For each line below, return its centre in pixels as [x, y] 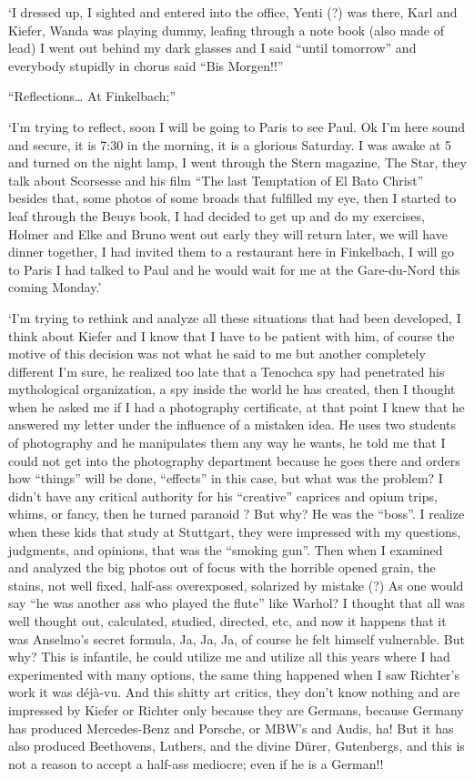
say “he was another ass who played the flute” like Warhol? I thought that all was [237, 603]
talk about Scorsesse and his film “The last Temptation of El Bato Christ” [216, 180]
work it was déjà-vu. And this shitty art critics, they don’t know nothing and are [234, 692]
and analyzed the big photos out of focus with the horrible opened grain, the [222, 567]
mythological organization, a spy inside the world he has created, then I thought [232, 389]
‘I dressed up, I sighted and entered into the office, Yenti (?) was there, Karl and [233, 12]
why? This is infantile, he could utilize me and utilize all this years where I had [229, 657]
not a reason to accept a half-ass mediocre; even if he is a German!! [196, 763]
